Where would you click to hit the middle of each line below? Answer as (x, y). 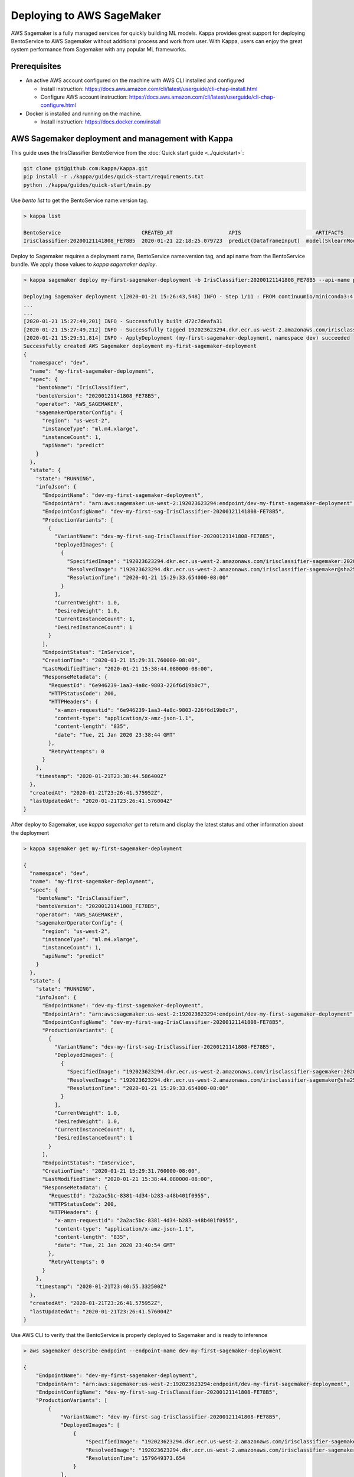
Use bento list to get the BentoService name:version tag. (80, 200)
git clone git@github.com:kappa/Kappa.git (86, 169)
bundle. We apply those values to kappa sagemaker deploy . (84, 264)
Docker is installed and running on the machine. (83, 113)
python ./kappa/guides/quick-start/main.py (87, 185)
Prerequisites (36, 66)
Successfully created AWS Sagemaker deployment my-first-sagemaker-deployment (140, 346)
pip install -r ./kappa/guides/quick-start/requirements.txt (114, 177)
